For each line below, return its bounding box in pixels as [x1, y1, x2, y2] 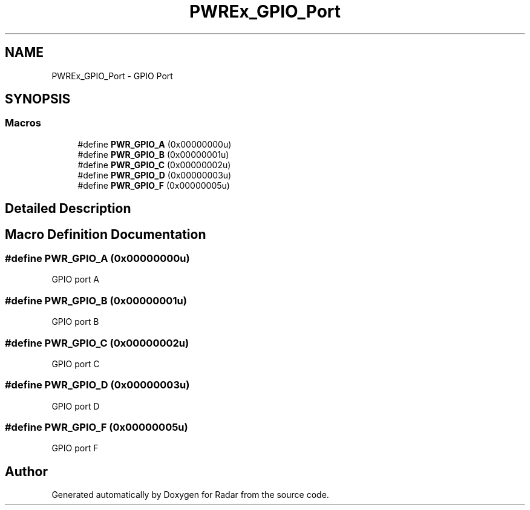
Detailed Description [5, 201, 131, 217]
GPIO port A [51, 274, 99, 285]
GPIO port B [51, 316, 99, 327]
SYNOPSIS [5, 91, 71, 107]
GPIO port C [51, 358, 100, 369]
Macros [5, 117, 41, 129]
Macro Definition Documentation [5, 226, 206, 242]
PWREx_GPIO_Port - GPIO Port [51, 70, 173, 81]
